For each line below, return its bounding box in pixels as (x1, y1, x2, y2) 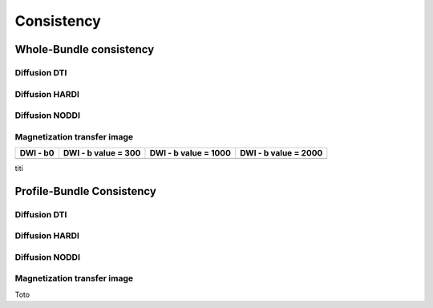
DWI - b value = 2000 (239, 148, 323, 158)
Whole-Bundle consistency (14, 43, 155, 56)
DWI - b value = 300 (63, 148, 141, 158)
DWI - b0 (19, 148, 55, 158)
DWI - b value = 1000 (149, 148, 232, 158)
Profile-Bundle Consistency (14, 184, 156, 198)
